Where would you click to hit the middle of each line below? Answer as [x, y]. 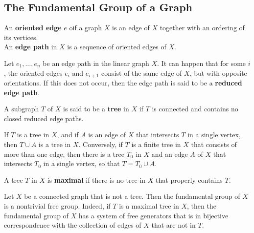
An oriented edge [33, 28]
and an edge [170, 154]
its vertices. [21, 37]
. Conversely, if [101, 144]
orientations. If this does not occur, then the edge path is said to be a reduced [123, 83]
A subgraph [22, 109]
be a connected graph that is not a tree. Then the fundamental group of [132, 196]
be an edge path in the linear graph [96, 63]
